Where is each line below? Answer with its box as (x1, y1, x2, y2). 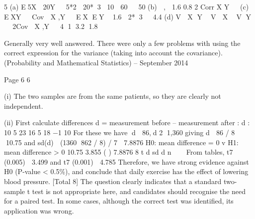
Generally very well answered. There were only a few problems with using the (4, 37, 241, 48)
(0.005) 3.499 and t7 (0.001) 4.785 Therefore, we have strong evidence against (4, 156, 249, 167)
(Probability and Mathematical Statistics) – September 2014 (4, 57, 188, 67)
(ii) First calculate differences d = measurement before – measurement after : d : (4, 117, 250, 128)
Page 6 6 (4, 74, 30, 84)
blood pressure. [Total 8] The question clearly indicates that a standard (4, 176, 222, 186)
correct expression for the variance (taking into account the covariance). (4, 47, 223, 58)
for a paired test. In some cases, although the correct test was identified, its (4, 196, 234, 206)
